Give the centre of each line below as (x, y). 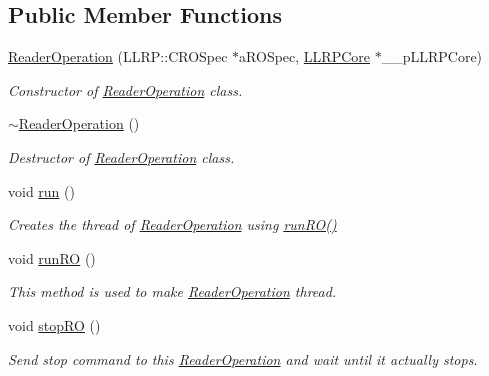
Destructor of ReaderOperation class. (121, 156)
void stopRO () (54, 324)
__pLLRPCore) (432, 56)
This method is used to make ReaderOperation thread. (172, 291)
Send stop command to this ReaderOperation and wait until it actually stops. (243, 358)
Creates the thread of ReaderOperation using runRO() (172, 224)
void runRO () (52, 257)
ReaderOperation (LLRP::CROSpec (118, 56)
